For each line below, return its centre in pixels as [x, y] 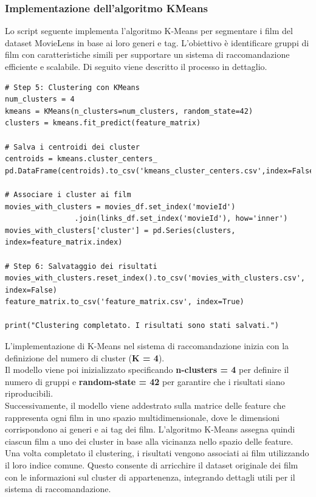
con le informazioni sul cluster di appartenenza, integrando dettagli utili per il [150, 477]
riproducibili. [29, 393]
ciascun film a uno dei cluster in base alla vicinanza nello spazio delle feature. [149, 441]
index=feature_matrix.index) [64, 242]
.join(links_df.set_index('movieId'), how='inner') [181, 219]
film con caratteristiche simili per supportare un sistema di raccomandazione [147, 54]
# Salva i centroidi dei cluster [72, 147]
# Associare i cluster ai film [68, 194]
